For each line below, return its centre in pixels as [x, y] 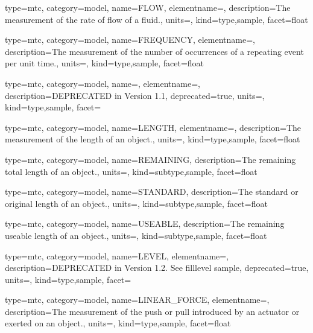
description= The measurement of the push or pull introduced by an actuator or [152, 311]
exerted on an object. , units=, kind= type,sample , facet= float [118, 323]
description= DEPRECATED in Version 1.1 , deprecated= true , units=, [135, 95]
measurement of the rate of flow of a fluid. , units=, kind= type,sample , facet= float [156, 19]
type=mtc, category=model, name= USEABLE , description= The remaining [145, 224]
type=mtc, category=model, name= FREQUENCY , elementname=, [130, 40]
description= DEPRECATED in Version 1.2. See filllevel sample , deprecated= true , [157, 268]
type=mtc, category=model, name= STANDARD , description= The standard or [152, 192]
